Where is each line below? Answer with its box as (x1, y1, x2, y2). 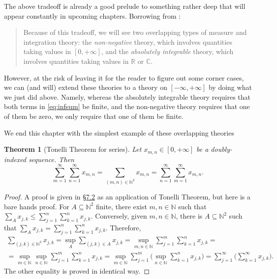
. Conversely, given (91, 211, 147, 221)
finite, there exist (95, 201, 147, 211)
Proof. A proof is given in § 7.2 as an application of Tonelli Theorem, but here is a (4, 191, 250, 201)
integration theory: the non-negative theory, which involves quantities (23, 36, 232, 47)
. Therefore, (106, 222, 141, 232)
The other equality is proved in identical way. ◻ (4, 266, 150, 276)
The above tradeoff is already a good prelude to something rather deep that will (4, 1, 246, 11)
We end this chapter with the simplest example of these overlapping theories (4, 127, 234, 138)
